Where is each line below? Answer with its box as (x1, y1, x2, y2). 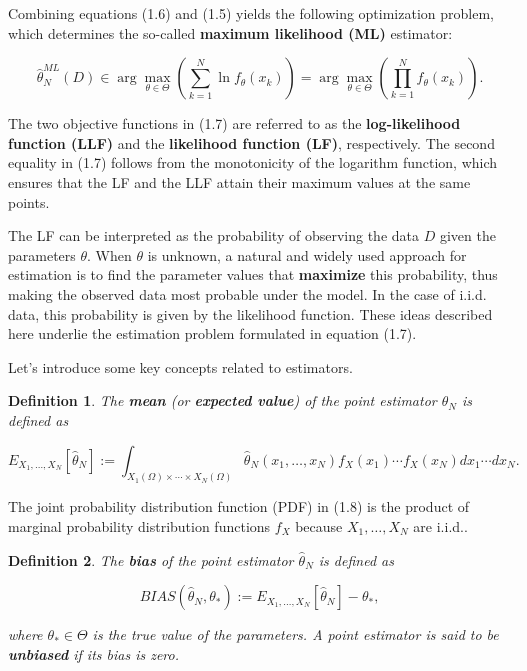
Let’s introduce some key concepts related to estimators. (8, 356, 353, 377)
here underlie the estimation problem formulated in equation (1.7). (8, 323, 417, 344)
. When (87, 244, 132, 265)
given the (439, 225, 496, 246)
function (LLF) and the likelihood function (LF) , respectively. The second (8, 132, 495, 153)
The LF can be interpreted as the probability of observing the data (8, 225, 419, 246)
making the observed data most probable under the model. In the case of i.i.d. (8, 283, 487, 304)
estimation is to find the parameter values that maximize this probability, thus (8, 264, 498, 285)
